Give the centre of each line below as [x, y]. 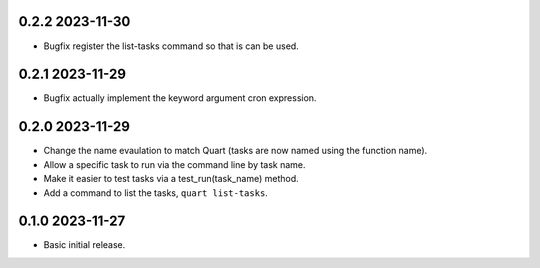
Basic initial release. [84, 245]
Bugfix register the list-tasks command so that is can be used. [171, 46]
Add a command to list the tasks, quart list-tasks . [156, 192]
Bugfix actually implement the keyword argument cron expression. [180, 98]
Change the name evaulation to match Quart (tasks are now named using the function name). [235, 151]
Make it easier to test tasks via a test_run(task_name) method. [171, 179]
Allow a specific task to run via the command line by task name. [174, 164]
